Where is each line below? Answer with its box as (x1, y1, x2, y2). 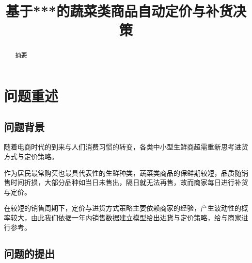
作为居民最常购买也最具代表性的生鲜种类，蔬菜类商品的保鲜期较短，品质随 (4, 167, 241, 178)
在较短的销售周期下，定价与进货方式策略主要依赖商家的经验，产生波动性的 (4, 203, 241, 213)
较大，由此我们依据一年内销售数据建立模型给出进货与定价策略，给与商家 (10, 212, 241, 222)
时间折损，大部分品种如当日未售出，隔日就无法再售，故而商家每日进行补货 (10, 177, 248, 187)
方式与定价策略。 (4, 151, 58, 161)
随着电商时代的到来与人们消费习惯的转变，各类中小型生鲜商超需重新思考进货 (4, 142, 248, 152)
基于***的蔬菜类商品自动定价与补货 (5, 1, 233, 21)
